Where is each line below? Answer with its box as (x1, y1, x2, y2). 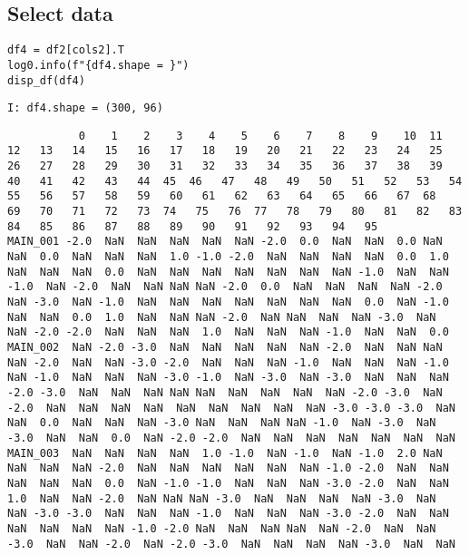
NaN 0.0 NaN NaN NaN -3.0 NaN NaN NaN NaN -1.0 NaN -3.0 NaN (7, 416, 436, 430)
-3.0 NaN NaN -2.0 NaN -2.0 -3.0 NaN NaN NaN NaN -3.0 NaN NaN (7, 537, 455, 550)
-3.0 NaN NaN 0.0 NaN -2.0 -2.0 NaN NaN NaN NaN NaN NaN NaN (7, 431, 455, 444)
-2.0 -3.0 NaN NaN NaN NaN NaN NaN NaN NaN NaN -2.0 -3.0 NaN (7, 385, 443, 399)
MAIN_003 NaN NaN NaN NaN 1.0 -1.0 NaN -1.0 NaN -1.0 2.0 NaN (7, 446, 443, 460)
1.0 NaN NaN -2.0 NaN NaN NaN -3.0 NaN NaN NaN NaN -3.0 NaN (7, 492, 436, 505)
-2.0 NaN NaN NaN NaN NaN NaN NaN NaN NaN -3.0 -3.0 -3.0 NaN (7, 401, 455, 414)
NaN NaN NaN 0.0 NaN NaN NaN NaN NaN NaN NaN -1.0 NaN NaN (7, 265, 449, 278)
